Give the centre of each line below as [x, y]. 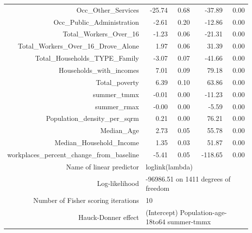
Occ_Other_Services [108, 9]
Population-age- [203, 212]
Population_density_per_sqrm [92, 118]
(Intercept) [162, 212]
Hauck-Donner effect [109, 217]
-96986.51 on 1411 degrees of [188, 178]
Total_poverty [118, 82]
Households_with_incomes [99, 70]
